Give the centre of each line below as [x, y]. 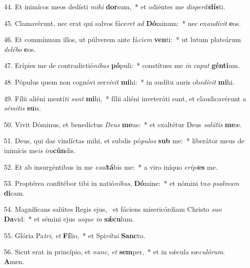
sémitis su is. [22, 108]
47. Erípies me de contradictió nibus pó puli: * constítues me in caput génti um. [122, 65]
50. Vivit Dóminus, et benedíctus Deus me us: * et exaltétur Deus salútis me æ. [123, 124]
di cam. [14, 192]
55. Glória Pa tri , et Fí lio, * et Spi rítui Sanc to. [75, 235]
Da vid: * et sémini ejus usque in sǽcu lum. [69, 218]
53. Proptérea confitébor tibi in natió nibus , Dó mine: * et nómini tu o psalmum [122, 183]
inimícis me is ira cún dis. [40, 150]
